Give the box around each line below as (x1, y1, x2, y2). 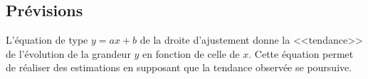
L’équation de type (6, 32, 88, 47)
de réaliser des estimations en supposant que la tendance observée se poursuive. (6, 60, 352, 75)
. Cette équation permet (248, 46, 354, 61)
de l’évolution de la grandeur (6, 46, 131, 61)
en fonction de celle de (142, 46, 240, 61)
